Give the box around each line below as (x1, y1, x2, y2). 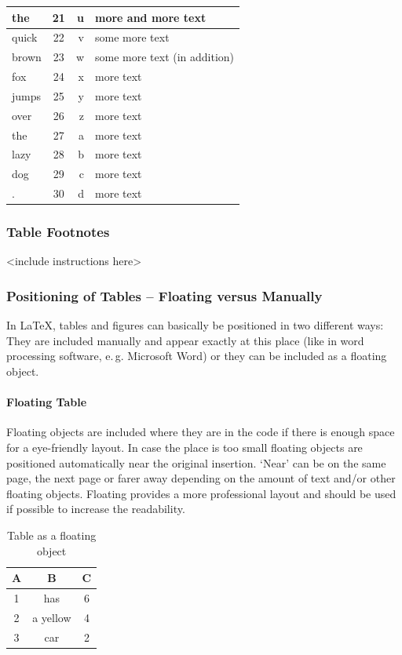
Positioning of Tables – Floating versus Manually (6, 286, 323, 305)
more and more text (95, 9, 206, 25)
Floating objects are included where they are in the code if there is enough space (6, 424, 395, 440)
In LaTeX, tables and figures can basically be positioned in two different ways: (6, 317, 384, 333)
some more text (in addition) (95, 49, 235, 65)
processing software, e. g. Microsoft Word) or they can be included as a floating (6, 348, 387, 364)
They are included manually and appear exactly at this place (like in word (6, 332, 364, 348)
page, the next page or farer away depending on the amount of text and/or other (6, 470, 396, 486)
